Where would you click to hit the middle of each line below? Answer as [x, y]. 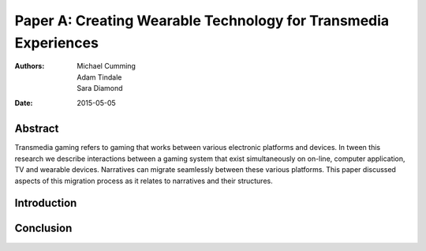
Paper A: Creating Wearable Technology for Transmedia [202, 21]
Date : [24, 103]
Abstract [37, 129]
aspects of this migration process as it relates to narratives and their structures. [144, 181]
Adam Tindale [99, 77]
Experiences [56, 43]
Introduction [46, 203]
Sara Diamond [100, 88]
